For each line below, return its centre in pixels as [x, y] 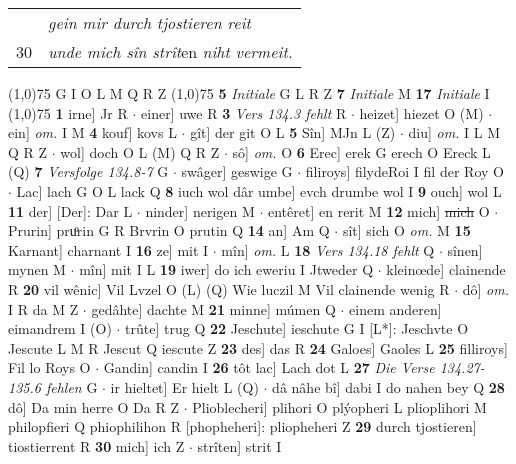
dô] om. [485, 288]
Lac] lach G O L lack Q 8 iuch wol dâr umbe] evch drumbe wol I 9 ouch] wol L [259, 190]
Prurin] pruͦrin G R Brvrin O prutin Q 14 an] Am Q [169, 230]
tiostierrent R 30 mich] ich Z [96, 445]
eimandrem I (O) [60, 328]
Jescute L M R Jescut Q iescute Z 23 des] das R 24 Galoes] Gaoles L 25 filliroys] [258, 347]
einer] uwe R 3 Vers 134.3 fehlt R [244, 112]
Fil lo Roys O [49, 367]
